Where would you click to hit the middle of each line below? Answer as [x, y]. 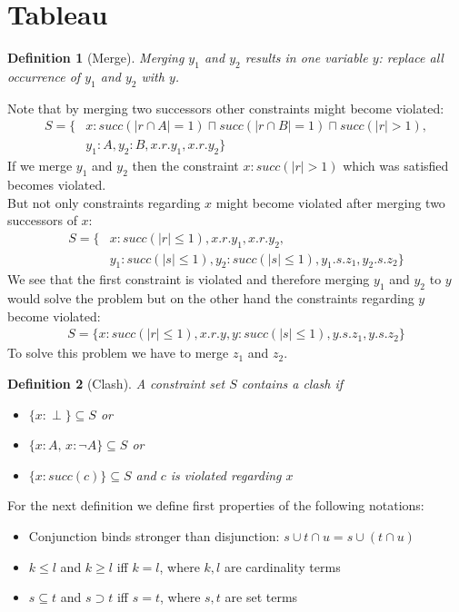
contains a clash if [292, 384]
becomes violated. [57, 184]
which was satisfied [396, 166]
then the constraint [185, 166]
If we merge [40, 166]
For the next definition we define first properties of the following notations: [216, 505]
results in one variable [306, 58]
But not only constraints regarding [104, 202]
